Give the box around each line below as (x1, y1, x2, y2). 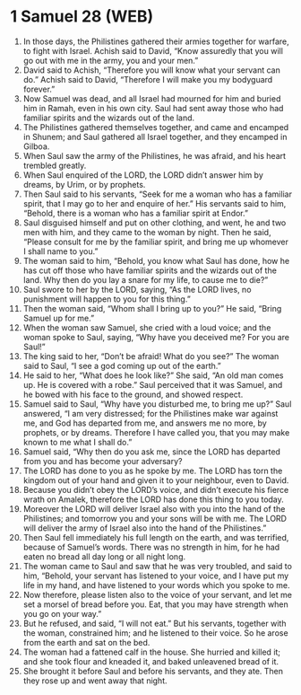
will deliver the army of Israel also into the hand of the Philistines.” (22, 523, 267, 533)
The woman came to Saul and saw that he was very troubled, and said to (22, 560, 292, 571)
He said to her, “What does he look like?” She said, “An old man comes (22, 370, 284, 381)
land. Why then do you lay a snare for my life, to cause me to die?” (22, 274, 269, 285)
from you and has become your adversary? (22, 455, 183, 466)
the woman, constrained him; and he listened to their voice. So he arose (22, 627, 289, 638)
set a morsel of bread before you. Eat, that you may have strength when (22, 599, 289, 610)
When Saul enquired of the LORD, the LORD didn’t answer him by (22, 169, 263, 180)
